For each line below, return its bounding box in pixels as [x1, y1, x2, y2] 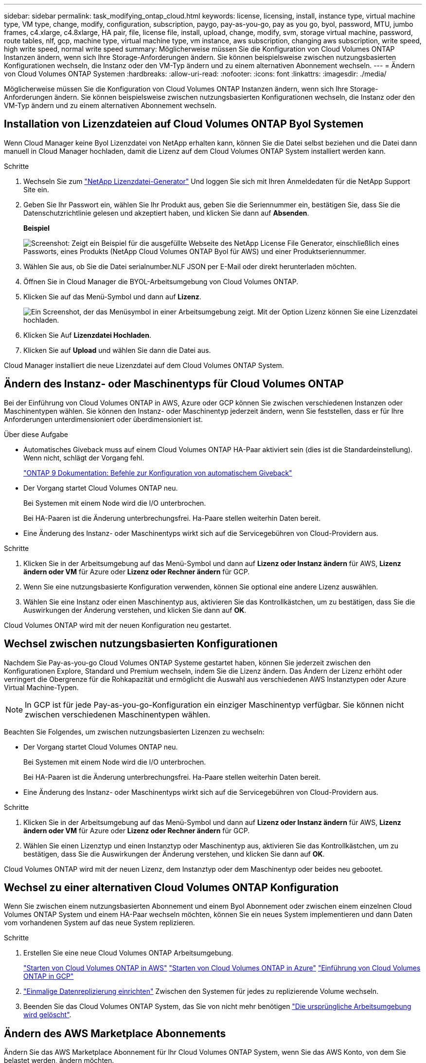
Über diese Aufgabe [4, 430, 68, 439]
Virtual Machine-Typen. [4, 683, 79, 692]
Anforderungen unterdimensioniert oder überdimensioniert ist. [4, 415, 203, 423]
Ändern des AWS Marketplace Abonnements [4, 1027, 226, 1040]
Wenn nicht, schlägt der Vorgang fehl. [23, 453, 144, 462]
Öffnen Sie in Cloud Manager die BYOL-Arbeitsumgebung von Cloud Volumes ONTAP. [23, 277, 299, 286]
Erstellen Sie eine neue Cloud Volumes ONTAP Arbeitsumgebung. [23, 949, 233, 957]
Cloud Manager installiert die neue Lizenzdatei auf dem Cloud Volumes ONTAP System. [4, 361, 284, 369]
